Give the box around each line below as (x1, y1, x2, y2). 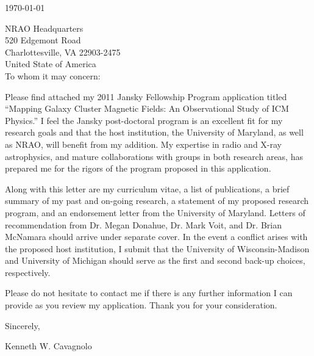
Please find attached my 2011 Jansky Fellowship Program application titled (5, 90, 287, 103)
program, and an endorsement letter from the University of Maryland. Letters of (5, 206, 305, 219)
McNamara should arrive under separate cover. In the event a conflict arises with (5, 230, 308, 243)
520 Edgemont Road (5, 34, 81, 46)
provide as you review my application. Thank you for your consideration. (5, 299, 277, 311)
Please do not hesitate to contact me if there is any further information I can (5, 286, 293, 299)
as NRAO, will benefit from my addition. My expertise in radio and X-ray (5, 137, 282, 150)
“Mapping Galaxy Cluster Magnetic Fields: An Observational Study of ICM (5, 102, 289, 115)
